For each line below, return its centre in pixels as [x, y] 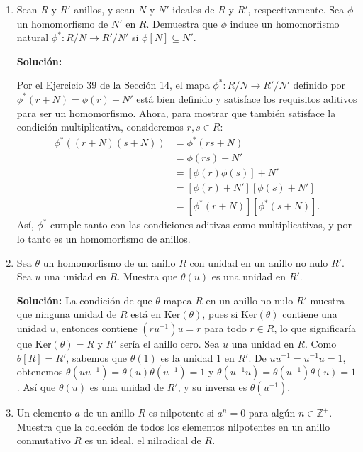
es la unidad [187, 357]
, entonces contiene [96, 327]
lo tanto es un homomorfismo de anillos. [104, 238]
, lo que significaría [315, 327]
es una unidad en [248, 276]
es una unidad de [127, 387]
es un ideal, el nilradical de [143, 440]
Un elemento [44, 413]
